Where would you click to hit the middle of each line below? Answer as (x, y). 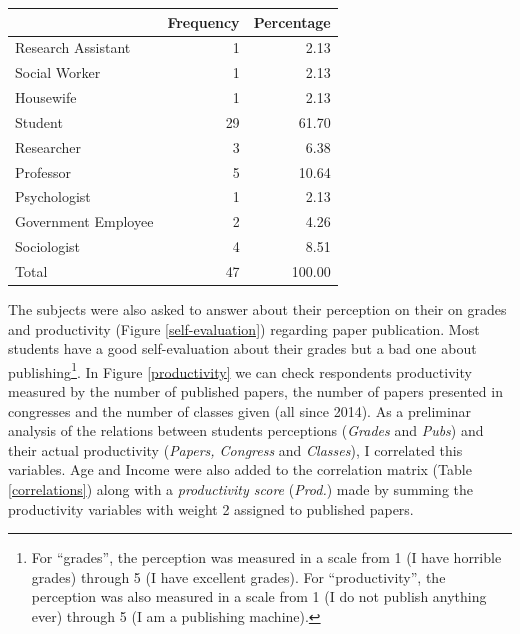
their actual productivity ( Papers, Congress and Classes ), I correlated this (235, 449)
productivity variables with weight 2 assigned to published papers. (211, 508)
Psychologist (53, 196)
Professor (43, 171)
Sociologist (48, 246)
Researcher (48, 146)
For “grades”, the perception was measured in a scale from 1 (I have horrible (266, 557)
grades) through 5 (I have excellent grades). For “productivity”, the (238, 576)
